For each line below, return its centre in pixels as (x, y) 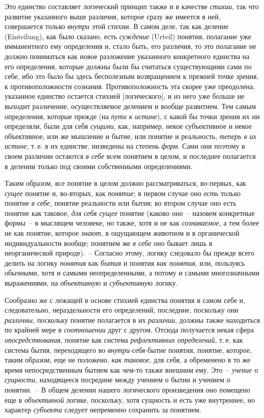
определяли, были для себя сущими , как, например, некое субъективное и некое (128, 126)
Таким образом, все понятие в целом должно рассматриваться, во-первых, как (125, 183)
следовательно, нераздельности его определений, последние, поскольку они (122, 310)
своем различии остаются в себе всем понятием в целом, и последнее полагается (130, 156)
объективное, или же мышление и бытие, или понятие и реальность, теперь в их (130, 136)
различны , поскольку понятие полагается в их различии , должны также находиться (132, 319)
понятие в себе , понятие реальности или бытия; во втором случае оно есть (121, 203)
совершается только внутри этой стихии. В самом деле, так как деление (116, 26)
